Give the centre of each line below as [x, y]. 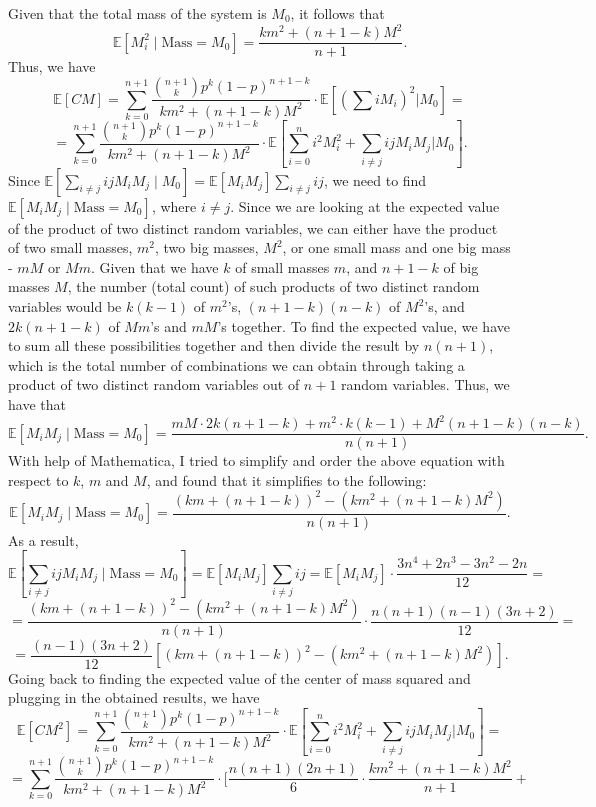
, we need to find [375, 179]
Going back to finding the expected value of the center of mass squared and [239, 677]
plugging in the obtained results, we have [134, 697]
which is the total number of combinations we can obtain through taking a [236, 364]
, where [174, 205]
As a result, [43, 539]
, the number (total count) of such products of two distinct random [273, 286]
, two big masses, [206, 247]
